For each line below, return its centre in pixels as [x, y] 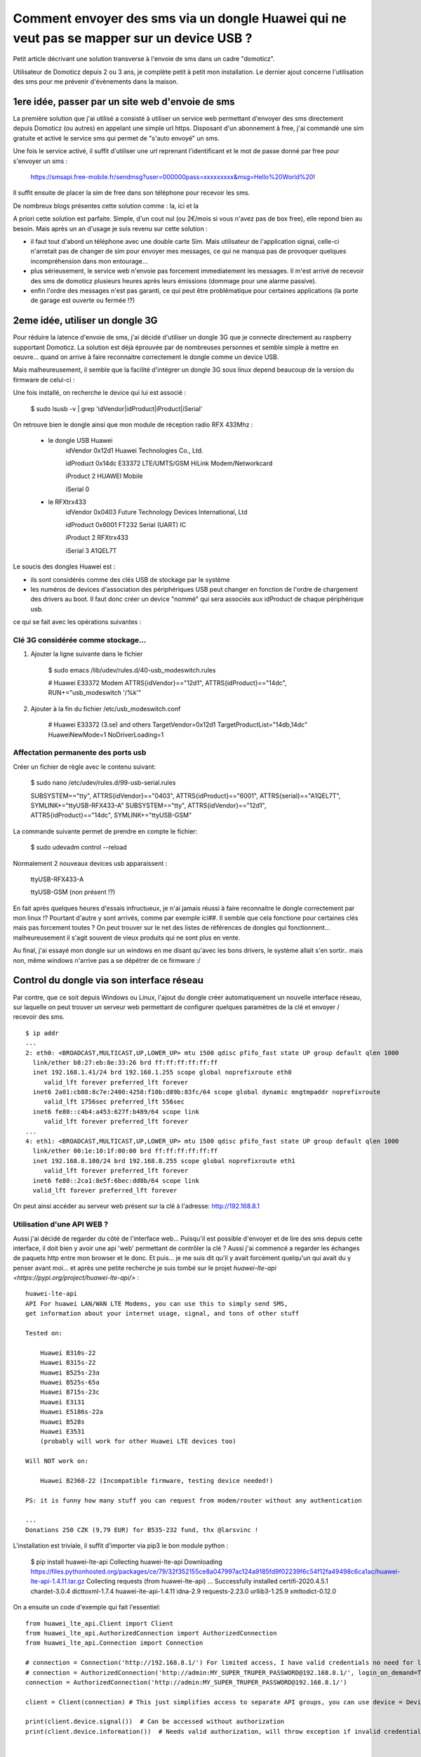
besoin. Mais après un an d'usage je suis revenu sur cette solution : [111, 228]
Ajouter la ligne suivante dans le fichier [87, 654]
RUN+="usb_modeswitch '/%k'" [95, 693]
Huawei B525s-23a [69, 1373]
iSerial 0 [78, 489]
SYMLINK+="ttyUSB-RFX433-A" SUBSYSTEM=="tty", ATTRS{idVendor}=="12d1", [148, 805]
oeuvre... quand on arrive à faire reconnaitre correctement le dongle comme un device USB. [146, 357]
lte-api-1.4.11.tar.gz [58, 1581]
